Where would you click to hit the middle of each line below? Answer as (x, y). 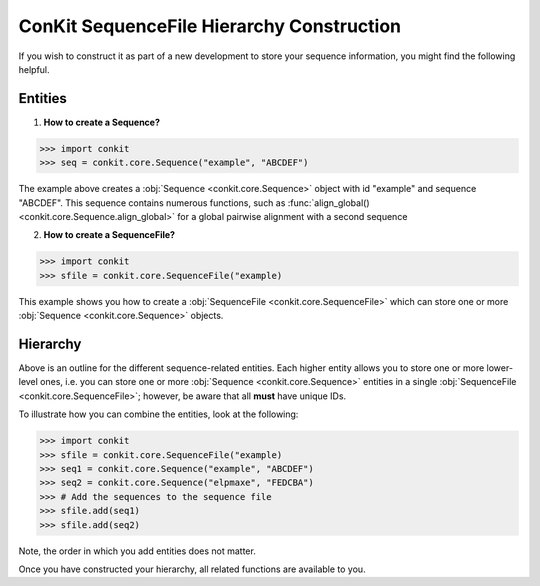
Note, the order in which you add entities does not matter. (137, 551)
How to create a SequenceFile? (109, 235)
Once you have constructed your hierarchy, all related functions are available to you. (192, 569)
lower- (500, 368)
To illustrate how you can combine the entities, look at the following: (158, 414)
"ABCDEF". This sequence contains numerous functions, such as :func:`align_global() (194, 202)
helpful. (34, 69)
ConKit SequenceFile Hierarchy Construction (210, 26)
